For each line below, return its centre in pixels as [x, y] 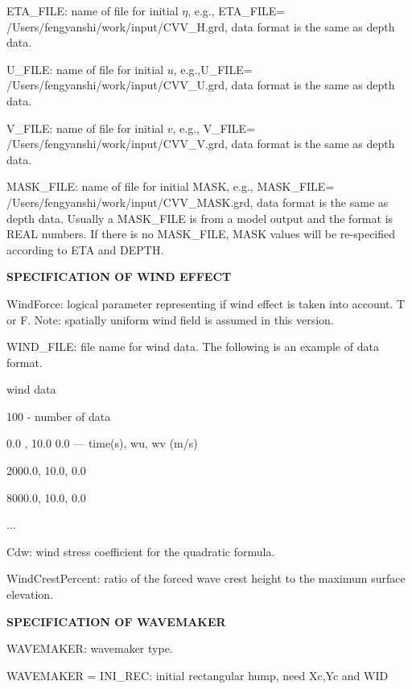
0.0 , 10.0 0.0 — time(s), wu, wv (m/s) [102, 443]
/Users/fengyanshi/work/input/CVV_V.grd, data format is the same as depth [201, 144]
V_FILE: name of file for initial [85, 128]
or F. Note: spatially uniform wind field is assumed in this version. [170, 319]
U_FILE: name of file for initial [85, 69]
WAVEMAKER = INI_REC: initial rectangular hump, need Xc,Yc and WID [198, 675]
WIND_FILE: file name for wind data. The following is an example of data [193, 347]
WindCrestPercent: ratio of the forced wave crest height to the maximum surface [206, 578]
